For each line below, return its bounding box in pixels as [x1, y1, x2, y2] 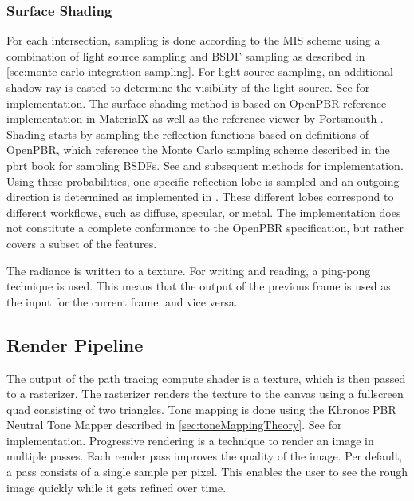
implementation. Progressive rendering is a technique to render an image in [6, 432, 374, 448]
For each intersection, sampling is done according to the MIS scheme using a [6, 32, 380, 49]
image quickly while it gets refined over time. [6, 479, 227, 495]
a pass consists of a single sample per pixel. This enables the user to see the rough [6, 464, 408, 480]
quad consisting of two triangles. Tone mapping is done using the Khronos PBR [6, 400, 396, 417]
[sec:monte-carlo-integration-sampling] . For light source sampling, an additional [6, 63, 393, 80]
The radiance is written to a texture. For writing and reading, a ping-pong [6, 262, 371, 278]
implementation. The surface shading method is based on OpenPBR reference [6, 94, 387, 111]
